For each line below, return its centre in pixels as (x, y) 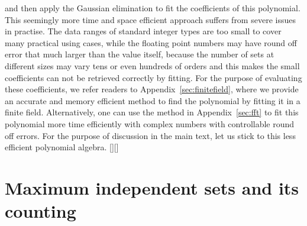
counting (41, 211)
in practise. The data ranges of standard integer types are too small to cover (143, 31)
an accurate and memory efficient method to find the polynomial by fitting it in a (153, 100)
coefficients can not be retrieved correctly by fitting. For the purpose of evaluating (153, 77)
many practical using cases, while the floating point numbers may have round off (151, 42)
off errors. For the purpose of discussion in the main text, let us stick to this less (150, 135)
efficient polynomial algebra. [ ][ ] (62, 147)
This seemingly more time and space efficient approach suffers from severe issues (150, 19)
